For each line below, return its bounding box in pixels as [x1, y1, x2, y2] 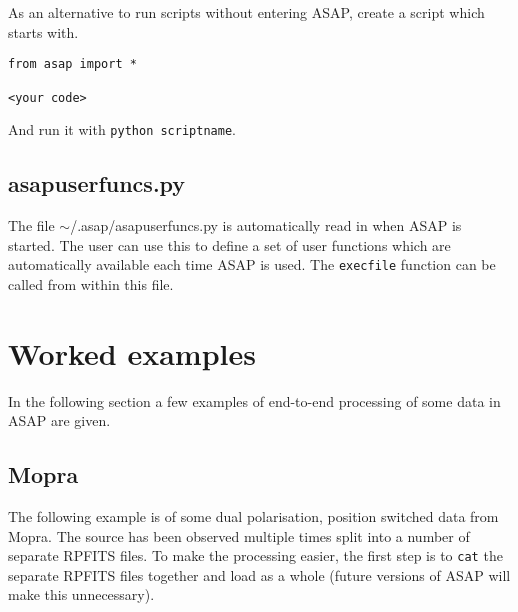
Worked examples [8, 332, 256, 373]
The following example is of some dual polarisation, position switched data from [8, 505, 499, 526]
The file [8, 215, 55, 236]
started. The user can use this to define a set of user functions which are [8, 234, 451, 255]
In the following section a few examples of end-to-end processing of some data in [8, 390, 501, 411]
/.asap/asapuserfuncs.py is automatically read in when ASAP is [70, 215, 462, 236]
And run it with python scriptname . [8, 119, 236, 140]
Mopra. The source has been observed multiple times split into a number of [8, 525, 470, 546]
